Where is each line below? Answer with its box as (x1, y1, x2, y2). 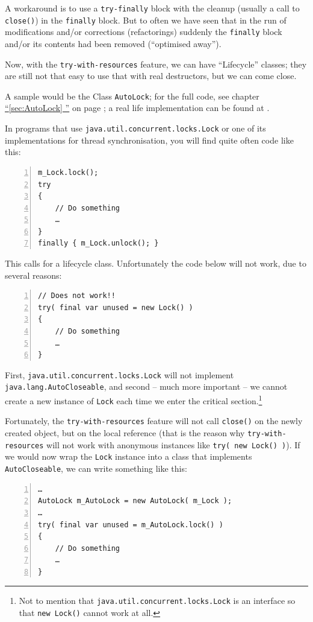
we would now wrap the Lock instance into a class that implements (5, 450, 252, 463)
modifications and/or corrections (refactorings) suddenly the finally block (5, 25, 282, 38)
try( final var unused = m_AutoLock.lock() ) (38, 520, 223, 529)
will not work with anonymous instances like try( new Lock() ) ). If (46, 438, 300, 451)
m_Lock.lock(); (38, 168, 99, 177)
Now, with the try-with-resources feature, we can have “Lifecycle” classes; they (5, 57, 307, 70)
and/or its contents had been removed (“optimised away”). (5, 37, 222, 49)
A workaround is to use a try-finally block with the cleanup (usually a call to (5, 2, 300, 14)
